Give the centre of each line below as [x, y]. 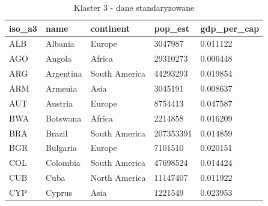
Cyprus [59, 192]
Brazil [56, 133]
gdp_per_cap [230, 28]
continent [110, 28]
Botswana [63, 118]
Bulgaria [61, 148]
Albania [60, 43]
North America [118, 178]
